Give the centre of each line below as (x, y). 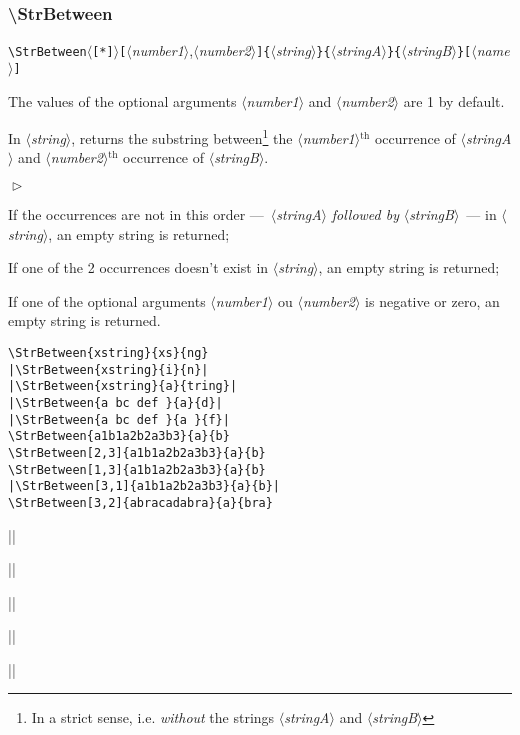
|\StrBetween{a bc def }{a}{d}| (115, 402)
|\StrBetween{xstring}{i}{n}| (108, 369)
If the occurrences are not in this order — (136, 213)
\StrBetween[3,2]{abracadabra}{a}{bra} (140, 502)
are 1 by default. (454, 100)
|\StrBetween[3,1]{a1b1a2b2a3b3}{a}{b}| (144, 486)
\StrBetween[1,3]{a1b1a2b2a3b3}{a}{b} (137, 469)
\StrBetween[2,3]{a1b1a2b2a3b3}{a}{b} (137, 452)
